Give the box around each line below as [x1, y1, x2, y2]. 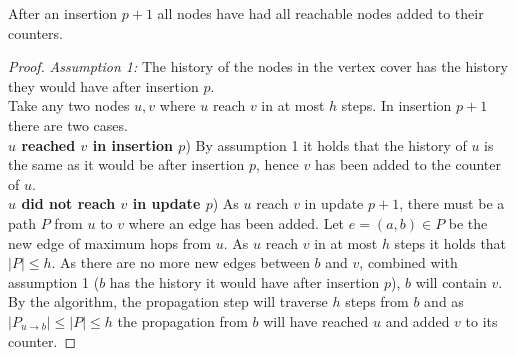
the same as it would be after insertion [8, 154, 245, 175]
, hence [256, 154, 299, 175]
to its [465, 310, 498, 331]
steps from [345, 291, 409, 312]
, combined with [359, 252, 458, 273]
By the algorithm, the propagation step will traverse [8, 291, 328, 312]
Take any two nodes [8, 95, 130, 116]
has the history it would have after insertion [109, 271, 380, 292]
